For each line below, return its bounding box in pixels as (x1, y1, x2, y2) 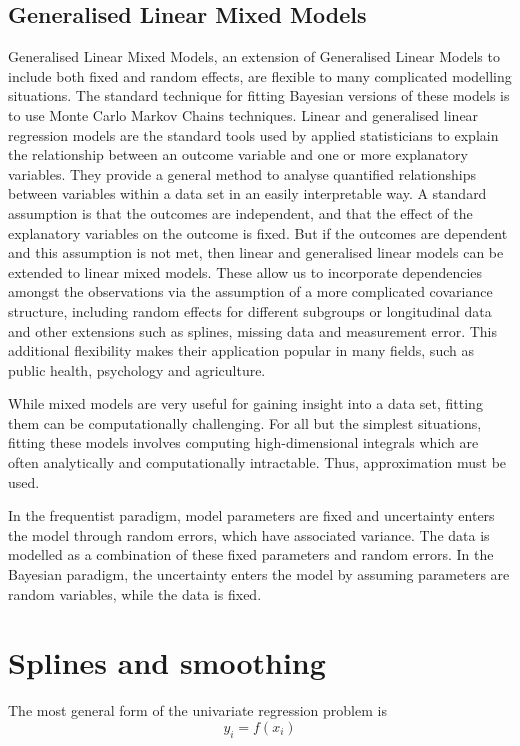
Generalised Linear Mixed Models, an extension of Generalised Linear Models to (8, 46, 500, 67)
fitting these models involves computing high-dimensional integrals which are (8, 432, 479, 453)
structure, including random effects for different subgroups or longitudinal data (8, 300, 492, 321)
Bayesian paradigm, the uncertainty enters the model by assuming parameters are (8, 564, 510, 585)
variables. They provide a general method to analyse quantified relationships (8, 163, 476, 184)
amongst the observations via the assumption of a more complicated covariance (8, 281, 493, 302)
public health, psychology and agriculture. (8, 359, 266, 380)
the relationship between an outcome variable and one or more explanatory (8, 144, 468, 165)
